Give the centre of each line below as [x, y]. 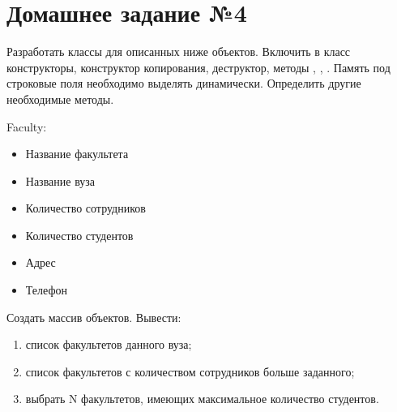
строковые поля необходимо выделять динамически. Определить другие [184, 83]
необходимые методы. [60, 99]
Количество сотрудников [85, 208]
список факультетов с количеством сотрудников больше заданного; [190, 371]
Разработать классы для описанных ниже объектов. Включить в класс [179, 51]
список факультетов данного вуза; [109, 344]
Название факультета [77, 154]
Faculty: [27, 126]
